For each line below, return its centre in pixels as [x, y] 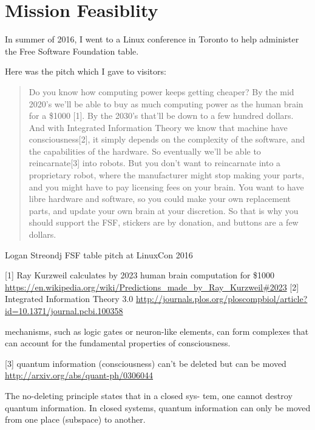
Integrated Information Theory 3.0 [69, 299]
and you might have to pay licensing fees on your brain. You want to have [166, 186]
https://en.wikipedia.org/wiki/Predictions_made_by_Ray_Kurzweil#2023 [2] [152, 287]
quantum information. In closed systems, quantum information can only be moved [158, 407]
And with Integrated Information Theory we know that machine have [158, 127]
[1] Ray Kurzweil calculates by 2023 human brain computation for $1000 [140, 275]
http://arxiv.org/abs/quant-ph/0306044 [79, 375]
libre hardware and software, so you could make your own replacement [160, 199]
